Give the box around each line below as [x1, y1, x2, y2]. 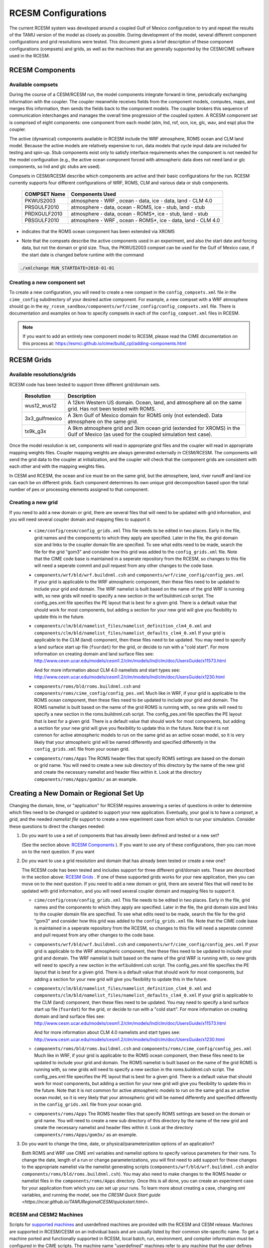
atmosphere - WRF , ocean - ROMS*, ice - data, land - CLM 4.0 [70, 217, 220, 224]
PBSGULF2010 [24, 217, 59, 224]
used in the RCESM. [9, 53, 50, 59]
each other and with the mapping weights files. [9, 463, 106, 469]
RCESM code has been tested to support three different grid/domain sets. [9, 381, 160, 387]
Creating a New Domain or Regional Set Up [9, 789, 144, 798]
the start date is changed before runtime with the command [21, 252, 144, 258]
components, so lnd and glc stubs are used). [9, 164, 101, 170]
